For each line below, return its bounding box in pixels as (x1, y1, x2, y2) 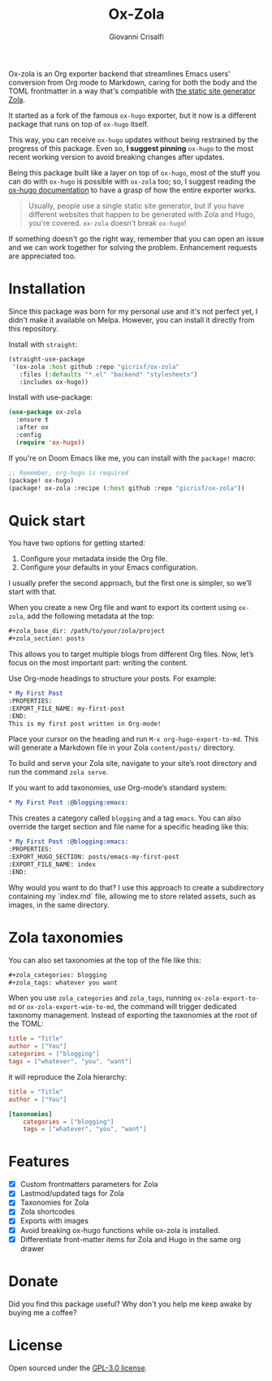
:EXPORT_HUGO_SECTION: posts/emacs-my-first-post (8, 853, 180, 861)
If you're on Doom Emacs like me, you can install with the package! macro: (8, 452, 256, 463)
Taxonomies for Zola (19, 1197, 89, 1207)
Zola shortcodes (19, 1207, 76, 1217)
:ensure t (15, 416, 49, 424)
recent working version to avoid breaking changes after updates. (8, 152, 225, 162)
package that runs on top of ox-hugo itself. (8, 119, 149, 128)
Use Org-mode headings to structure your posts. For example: (8, 673, 217, 683)
